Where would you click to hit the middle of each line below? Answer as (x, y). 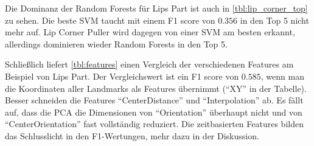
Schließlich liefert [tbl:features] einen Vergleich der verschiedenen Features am (149, 64)
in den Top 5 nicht (274, 20)
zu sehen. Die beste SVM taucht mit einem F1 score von (110, 20)
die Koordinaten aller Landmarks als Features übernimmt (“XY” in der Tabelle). (156, 88)
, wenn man (282, 76)
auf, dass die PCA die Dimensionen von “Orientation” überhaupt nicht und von (154, 112)
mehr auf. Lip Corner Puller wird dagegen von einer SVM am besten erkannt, (150, 32)
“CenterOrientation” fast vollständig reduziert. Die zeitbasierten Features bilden (154, 124)
